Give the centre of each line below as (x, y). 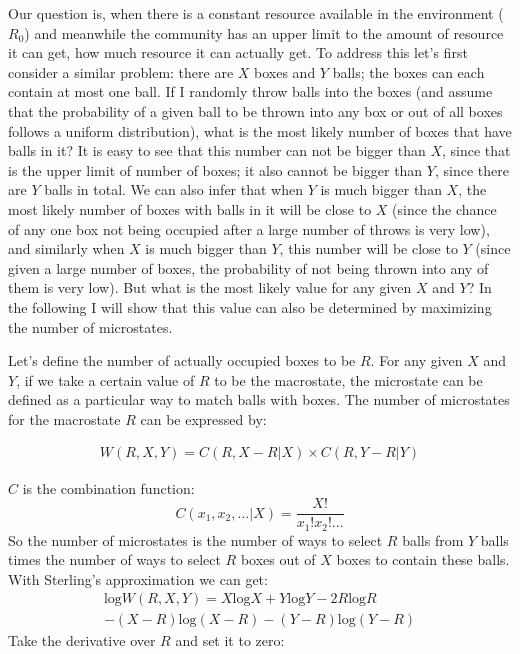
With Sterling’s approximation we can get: (138, 578)
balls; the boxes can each (408, 71)
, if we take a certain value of (105, 379)
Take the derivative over (82, 640)
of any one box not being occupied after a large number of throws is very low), (249, 228)
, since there (471, 169)
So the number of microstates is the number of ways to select (195, 539)
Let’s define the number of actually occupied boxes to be (182, 360)
